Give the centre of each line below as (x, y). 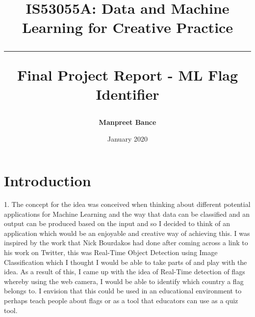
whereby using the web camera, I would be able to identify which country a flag (124, 281)
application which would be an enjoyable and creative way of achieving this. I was (127, 233)
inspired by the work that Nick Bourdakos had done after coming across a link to (126, 243)
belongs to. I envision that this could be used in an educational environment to (123, 291)
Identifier (127, 94)
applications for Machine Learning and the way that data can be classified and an (127, 214)
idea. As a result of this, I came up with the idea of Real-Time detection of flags (125, 272)
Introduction (48, 181)
